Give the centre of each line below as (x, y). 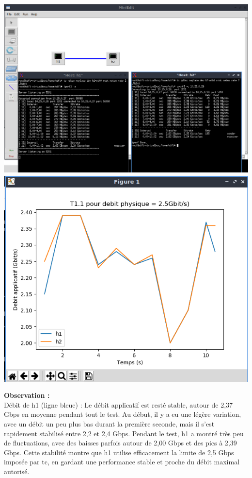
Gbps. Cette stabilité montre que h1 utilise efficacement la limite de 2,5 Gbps (119, 452)
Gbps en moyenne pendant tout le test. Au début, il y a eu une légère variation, (123, 414)
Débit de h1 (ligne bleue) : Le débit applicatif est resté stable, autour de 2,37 (118, 404)
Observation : (27, 395)
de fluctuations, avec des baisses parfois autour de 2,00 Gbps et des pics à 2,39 (120, 443)
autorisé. (17, 471)
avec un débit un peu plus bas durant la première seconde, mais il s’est (109, 423)
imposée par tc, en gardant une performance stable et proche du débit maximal (122, 462)
